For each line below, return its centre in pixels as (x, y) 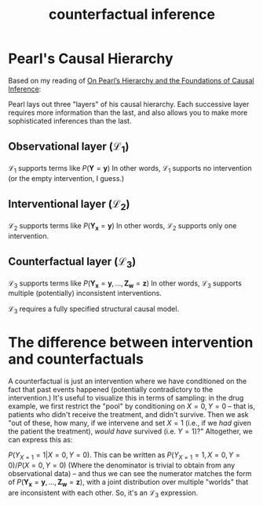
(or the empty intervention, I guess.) (66, 178)
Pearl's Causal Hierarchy (91, 59)
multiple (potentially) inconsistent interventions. (85, 294)
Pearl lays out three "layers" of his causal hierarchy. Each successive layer (129, 104)
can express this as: (40, 440)
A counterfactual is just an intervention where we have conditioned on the (128, 381)
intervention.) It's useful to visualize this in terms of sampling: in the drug (126, 398)
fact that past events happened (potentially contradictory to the (111, 390)
